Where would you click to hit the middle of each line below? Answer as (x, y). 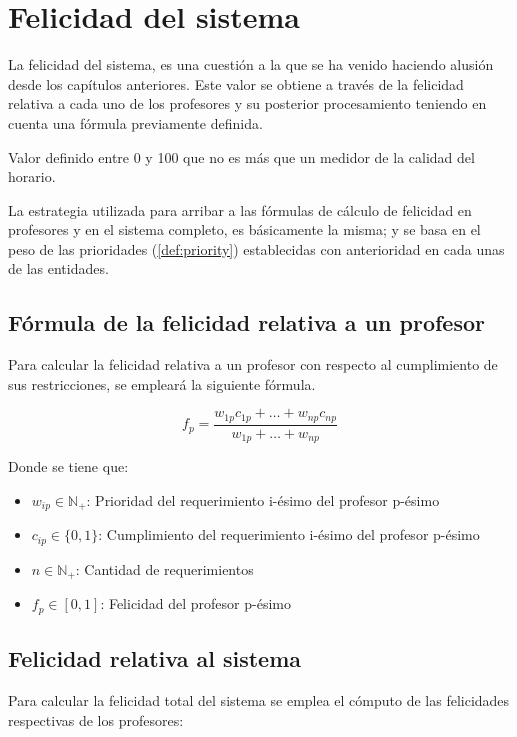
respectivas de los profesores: (96, 719)
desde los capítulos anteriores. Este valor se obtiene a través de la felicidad (236, 83)
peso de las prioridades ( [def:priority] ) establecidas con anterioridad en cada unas (256, 248)
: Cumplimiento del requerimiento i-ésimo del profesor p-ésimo (289, 534)
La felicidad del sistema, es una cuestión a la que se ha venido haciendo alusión (251, 64)
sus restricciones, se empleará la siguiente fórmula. (162, 383)
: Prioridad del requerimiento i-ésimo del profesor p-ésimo (263, 499)
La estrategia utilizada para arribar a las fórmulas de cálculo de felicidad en (240, 209)
